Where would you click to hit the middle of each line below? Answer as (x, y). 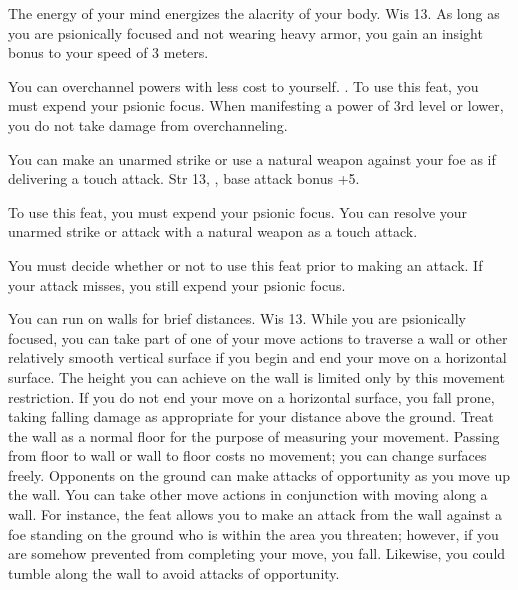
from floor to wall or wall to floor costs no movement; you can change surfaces (247, 455)
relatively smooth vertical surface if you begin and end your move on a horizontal (257, 357)
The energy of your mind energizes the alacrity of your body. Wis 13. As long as (254, 13)
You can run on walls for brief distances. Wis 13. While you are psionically (237, 318)
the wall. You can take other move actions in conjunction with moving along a (248, 494)
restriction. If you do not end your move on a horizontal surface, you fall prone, (251, 396)
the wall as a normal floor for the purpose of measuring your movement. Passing (254, 435)
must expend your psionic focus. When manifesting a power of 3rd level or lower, (256, 105)
